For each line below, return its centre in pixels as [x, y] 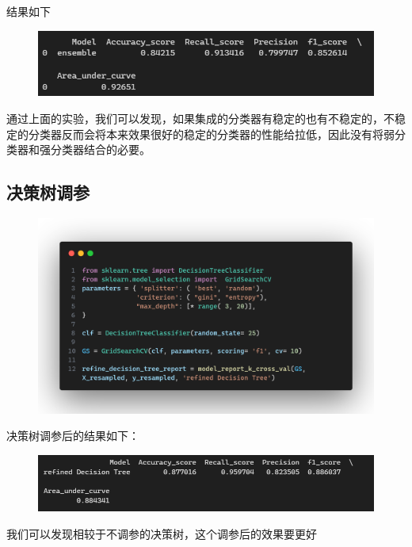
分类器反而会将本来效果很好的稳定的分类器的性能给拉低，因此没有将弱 [211, 134]
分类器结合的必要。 [100, 149]
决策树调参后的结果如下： [73, 436]
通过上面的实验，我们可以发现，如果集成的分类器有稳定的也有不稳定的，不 [200, 119]
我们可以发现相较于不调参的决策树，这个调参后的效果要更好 [162, 533]
